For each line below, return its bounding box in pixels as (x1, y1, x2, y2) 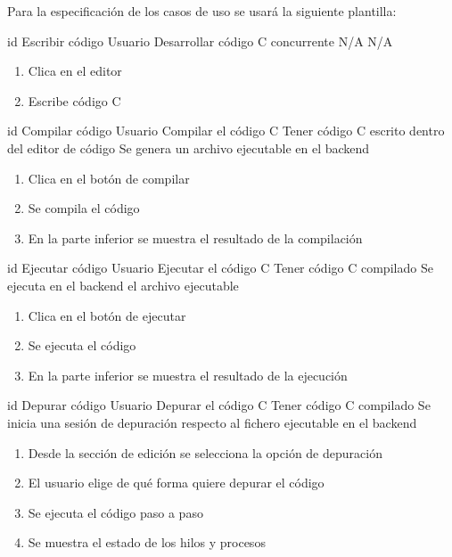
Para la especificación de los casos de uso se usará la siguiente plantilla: (7, 2, 397, 20)
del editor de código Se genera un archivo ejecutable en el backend (7, 138, 370, 157)
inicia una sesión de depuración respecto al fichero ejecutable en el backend (7, 413, 417, 431)
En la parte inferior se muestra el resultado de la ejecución (28, 365, 348, 384)
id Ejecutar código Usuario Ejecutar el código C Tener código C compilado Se (7, 258, 433, 277)
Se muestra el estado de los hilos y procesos (28, 533, 266, 552)
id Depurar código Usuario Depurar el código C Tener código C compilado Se (7, 396, 431, 414)
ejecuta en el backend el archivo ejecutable (7, 275, 239, 294)
